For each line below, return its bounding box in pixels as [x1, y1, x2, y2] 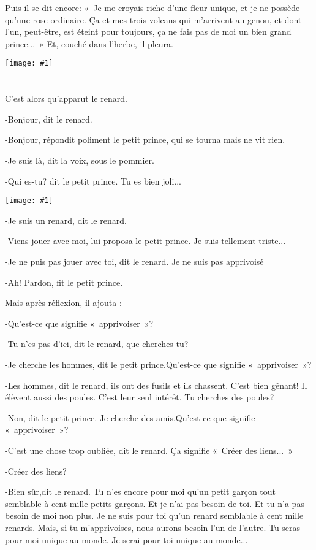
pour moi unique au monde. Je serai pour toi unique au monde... [5, 533, 248, 546]
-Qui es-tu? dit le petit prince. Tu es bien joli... [5, 174, 181, 187]
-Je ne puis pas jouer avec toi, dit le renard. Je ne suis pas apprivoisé [5, 255, 264, 268]
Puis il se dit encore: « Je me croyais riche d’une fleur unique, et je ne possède [5, 1, 300, 13]
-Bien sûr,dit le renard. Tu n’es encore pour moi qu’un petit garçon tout [5, 485, 276, 498]
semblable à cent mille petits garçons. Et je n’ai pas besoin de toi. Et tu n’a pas [5, 497, 304, 510]
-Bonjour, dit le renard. [5, 112, 92, 125]
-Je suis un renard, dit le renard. [5, 213, 127, 226]
